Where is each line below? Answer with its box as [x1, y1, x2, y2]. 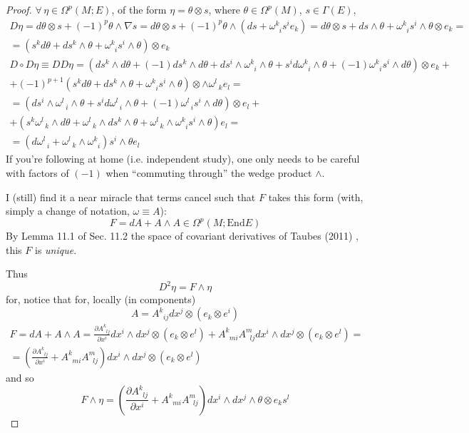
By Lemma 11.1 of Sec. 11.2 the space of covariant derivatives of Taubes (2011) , [6, 228, 359, 243]
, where [208, 2, 240, 16]
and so [6, 370, 34, 384]
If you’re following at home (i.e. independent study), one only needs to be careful [6, 151, 360, 166]
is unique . [34, 242, 77, 257]
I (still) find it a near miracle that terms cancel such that [6, 189, 256, 204]
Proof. [6, 2, 32, 16]
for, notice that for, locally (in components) [6, 292, 196, 307]
